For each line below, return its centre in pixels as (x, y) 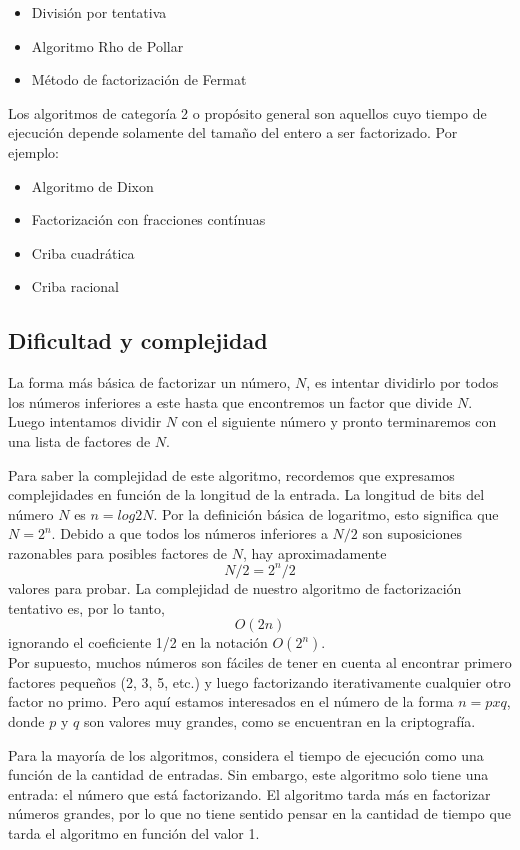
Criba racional (75, 286)
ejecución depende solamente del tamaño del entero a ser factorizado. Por (233, 132)
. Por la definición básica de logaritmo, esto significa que (326, 513)
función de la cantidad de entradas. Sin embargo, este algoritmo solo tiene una (248, 774)
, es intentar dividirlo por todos (402, 382)
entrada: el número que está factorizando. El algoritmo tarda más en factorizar (249, 793)
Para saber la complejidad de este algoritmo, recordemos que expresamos (231, 474)
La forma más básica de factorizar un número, (149, 382)
